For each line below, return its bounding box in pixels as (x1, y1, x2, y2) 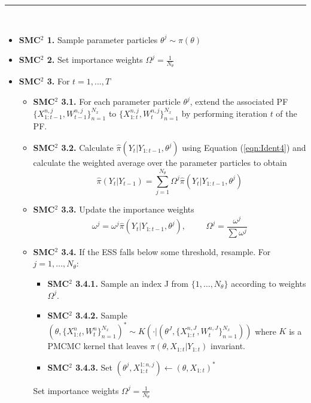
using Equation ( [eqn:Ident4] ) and (182, 141, 306, 153)
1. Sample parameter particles (47, 33, 158, 46)
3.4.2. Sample (75, 309, 127, 322)
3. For (47, 75, 70, 87)
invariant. (211, 340, 246, 352)
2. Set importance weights (47, 53, 143, 66)
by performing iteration (181, 107, 267, 119)
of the (276, 107, 297, 119)
